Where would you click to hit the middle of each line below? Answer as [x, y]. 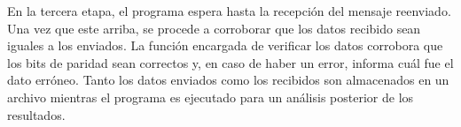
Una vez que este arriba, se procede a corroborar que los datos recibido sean [214, 28]
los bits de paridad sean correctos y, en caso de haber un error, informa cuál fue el [230, 62]
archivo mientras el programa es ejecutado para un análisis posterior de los [211, 97]
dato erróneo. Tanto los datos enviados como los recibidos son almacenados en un [228, 80]
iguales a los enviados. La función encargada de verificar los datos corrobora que [225, 45]
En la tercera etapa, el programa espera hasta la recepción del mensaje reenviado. [229, 11]
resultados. [36, 114]
